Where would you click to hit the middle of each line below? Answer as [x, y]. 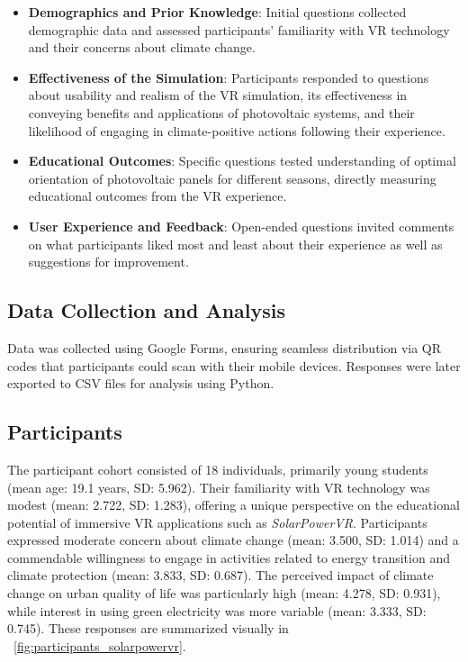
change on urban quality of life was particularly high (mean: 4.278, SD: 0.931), [224, 593]
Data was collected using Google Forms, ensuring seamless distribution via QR [225, 347]
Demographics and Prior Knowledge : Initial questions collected [217, 12]
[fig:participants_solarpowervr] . [100, 645]
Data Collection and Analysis [147, 310]
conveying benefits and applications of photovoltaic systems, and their [221, 112]
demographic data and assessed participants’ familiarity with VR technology [239, 29]
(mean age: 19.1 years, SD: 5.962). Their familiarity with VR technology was [219, 487]
